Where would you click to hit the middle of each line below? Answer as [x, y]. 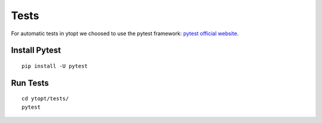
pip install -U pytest [55, 66]
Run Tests [30, 83]
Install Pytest [36, 50]
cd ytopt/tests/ [45, 99]
